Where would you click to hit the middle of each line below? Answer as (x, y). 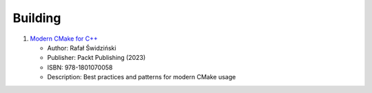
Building (37, 18)
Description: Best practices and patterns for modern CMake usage (142, 77)
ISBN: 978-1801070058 (80, 67)
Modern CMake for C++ (64, 39)
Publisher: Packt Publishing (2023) (96, 58)
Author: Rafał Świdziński (82, 48)
